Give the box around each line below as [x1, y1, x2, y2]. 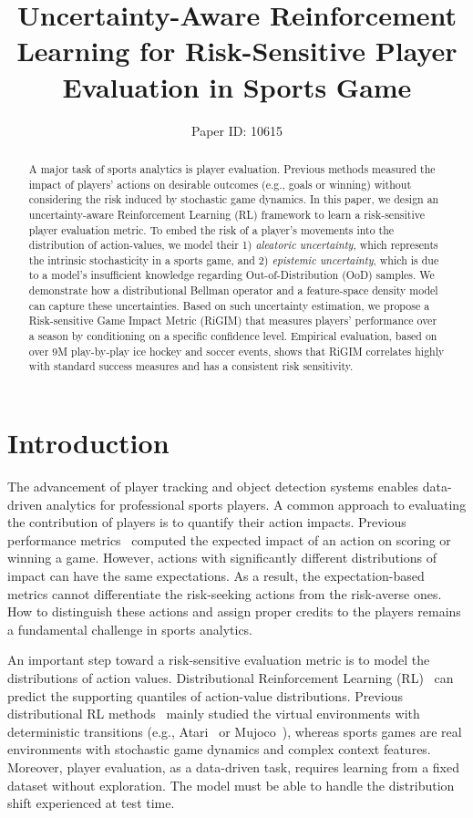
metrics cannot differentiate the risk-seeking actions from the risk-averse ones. [7, 584, 442, 603]
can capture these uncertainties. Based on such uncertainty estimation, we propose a [28, 297, 430, 313]
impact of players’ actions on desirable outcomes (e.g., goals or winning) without [28, 176, 412, 192]
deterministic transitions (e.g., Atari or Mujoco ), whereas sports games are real [7, 721, 462, 740]
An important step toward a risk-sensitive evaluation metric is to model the [7, 650, 430, 669]
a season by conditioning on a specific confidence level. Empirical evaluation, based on [28, 328, 437, 344]
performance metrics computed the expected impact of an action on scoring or [7, 530, 451, 549]
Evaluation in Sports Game [62, 67, 412, 105]
